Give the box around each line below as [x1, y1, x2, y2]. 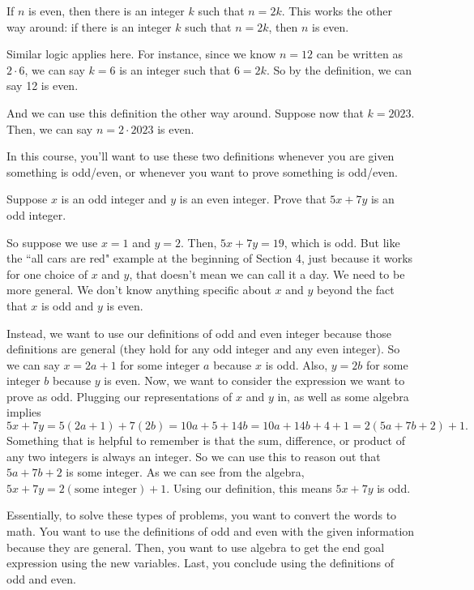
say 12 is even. [6, 77, 79, 94]
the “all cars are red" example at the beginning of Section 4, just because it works [6, 250, 413, 267]
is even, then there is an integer [28, 2, 185, 19]
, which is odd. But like [284, 233, 400, 250]
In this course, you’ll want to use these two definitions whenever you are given [6, 147, 395, 165]
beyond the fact [316, 281, 395, 298]
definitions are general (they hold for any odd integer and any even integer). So [6, 340, 400, 357]
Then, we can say [6, 120, 93, 137]
